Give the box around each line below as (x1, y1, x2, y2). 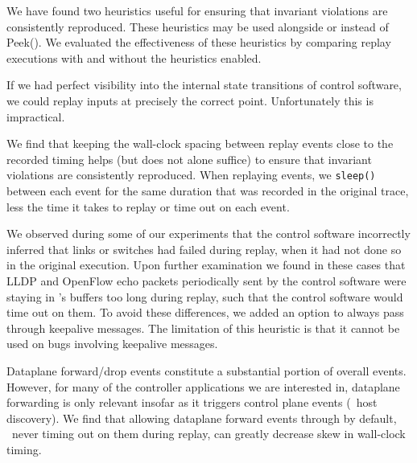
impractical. (6, 108, 65, 125)
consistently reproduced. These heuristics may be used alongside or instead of (6, 18, 389, 35)
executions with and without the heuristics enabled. (6, 49, 262, 66)
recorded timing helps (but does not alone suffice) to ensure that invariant (6, 150, 372, 167)
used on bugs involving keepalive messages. (6, 335, 218, 352)
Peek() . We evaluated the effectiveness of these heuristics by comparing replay (6, 34, 391, 51)
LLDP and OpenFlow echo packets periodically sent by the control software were (6, 272, 407, 289)
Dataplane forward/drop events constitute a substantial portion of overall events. (6, 362, 407, 379)
